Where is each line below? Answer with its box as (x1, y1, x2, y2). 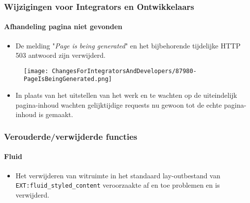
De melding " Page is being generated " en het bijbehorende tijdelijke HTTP (15, 40, 241, 50)
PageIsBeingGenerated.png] (24, 76, 112, 83)
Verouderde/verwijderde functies (4, 130, 138, 142)
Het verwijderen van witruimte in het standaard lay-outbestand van (15, 170, 220, 180)
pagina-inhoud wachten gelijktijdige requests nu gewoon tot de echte (15, 99, 222, 110)
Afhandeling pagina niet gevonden (4, 21, 122, 32)
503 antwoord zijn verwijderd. (15, 50, 106, 60)
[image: (24, 67, 49, 75)
